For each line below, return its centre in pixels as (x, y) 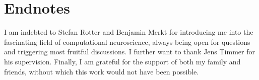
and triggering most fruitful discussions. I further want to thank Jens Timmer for (129, 52)
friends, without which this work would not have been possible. (102, 71)
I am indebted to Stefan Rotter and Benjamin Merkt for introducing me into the (129, 32)
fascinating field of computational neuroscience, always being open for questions (127, 42)
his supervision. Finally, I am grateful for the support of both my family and (122, 61)
